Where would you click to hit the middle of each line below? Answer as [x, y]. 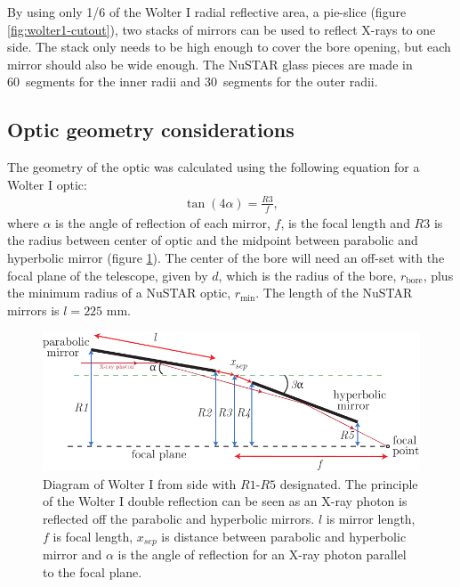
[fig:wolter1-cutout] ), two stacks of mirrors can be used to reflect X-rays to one [222, 29]
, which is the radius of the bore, [307, 275]
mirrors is [33, 310]
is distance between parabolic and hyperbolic [284, 536]
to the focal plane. [93, 571]
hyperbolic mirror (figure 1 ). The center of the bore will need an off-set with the [226, 257]
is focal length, [93, 536]
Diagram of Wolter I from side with [140, 483]
